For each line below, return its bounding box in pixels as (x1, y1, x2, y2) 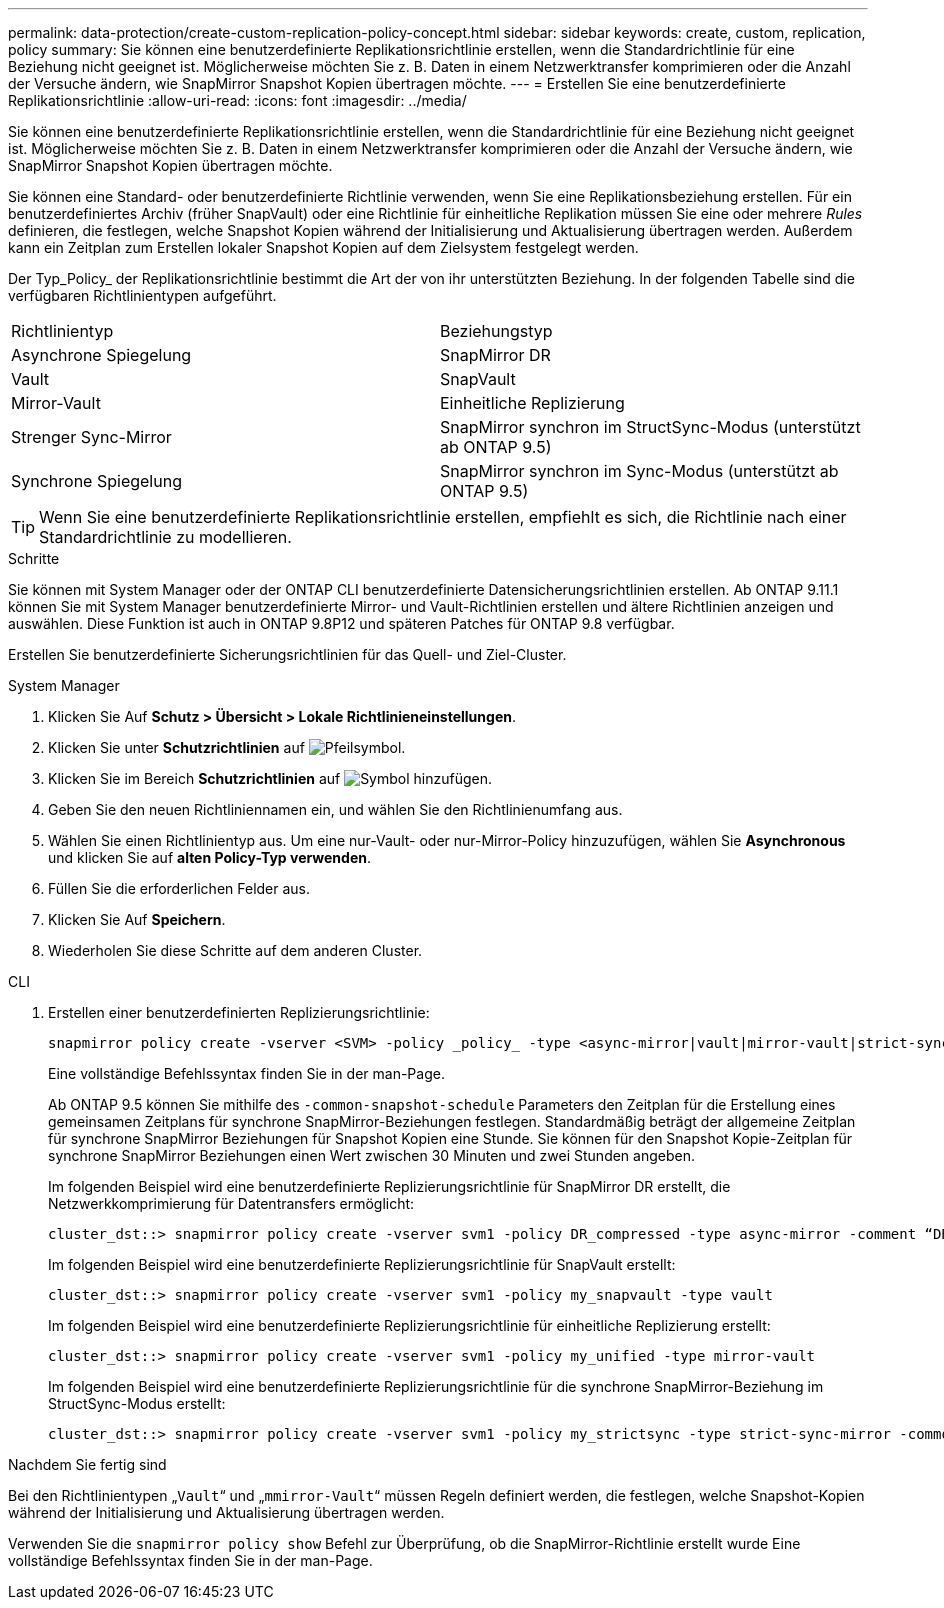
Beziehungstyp (440, 321, 553, 341)
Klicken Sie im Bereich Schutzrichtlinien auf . (48, 770, 493, 787)
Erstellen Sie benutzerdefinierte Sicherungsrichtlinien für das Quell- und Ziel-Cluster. (8, 646, 567, 663)
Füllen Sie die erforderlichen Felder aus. (48, 880, 311, 897)
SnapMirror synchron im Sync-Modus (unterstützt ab (440, 461, 839, 481)
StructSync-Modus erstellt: (48, 1395, 226, 1412)
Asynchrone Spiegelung (11, 345, 192, 365)
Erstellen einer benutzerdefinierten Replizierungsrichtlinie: (48, 1004, 430, 1021)
